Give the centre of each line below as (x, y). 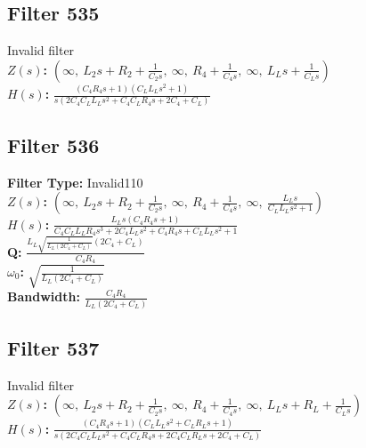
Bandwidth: (44, 296)
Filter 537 (53, 347)
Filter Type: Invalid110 (75, 182)
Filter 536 (53, 144)
